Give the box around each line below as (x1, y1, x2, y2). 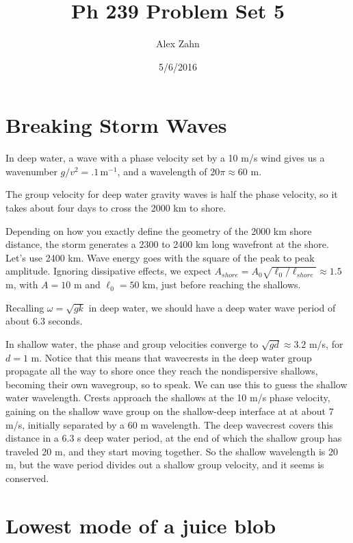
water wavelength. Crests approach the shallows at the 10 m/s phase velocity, (5, 390, 330, 405)
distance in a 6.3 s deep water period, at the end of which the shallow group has (5, 431, 342, 445)
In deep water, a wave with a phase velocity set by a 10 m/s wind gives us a (5, 151, 325, 165)
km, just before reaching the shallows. (142, 277, 301, 292)
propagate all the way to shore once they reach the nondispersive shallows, (5, 364, 318, 378)
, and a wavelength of (117, 164, 207, 178)
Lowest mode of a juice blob (5, 511, 276, 539)
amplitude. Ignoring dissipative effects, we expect (5, 264, 211, 278)
